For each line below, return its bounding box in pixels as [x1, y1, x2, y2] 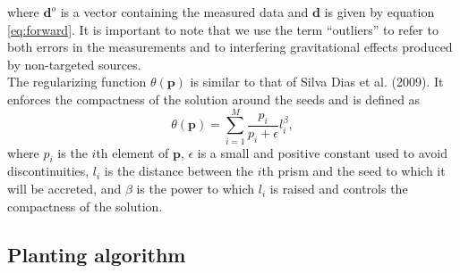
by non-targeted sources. [7, 54, 141, 73]
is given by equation [324, 3, 435, 21]
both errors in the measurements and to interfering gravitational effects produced [7, 37, 453, 56]
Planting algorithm [7, 240, 186, 268]
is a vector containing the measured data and [60, 3, 309, 21]
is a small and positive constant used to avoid [197, 143, 448, 161]
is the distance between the [104, 161, 254, 180]
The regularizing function [7, 72, 147, 91]
